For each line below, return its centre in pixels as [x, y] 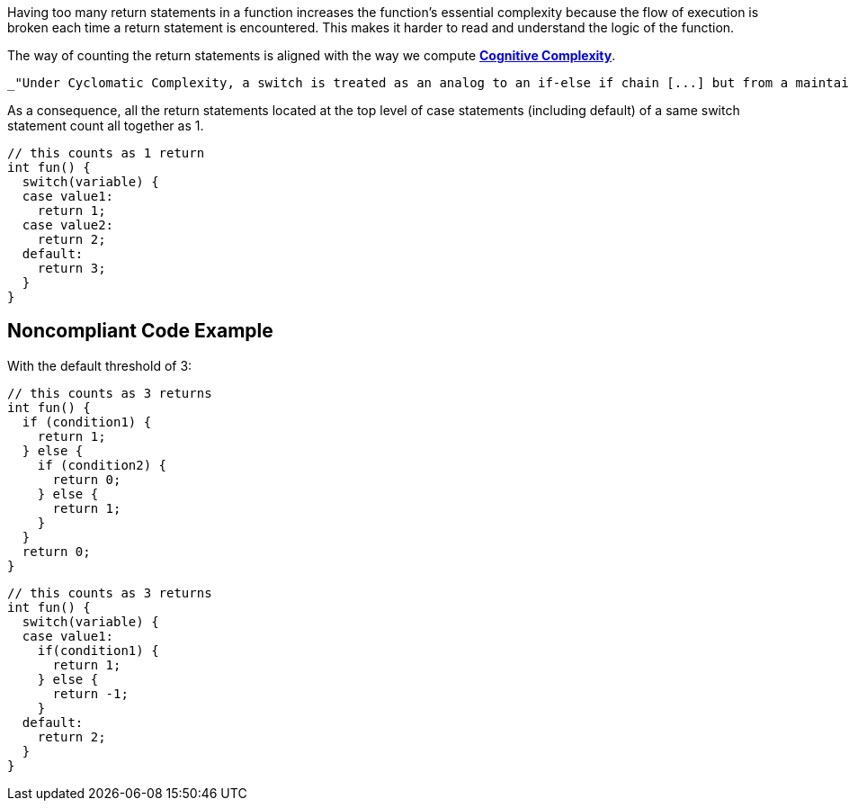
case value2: [68, 225]
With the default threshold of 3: [100, 365]
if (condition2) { [102, 465]
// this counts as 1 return [106, 153]
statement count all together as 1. [106, 126]
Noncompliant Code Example [140, 331]
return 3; [71, 268]
